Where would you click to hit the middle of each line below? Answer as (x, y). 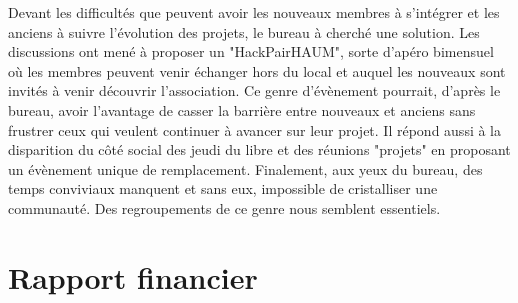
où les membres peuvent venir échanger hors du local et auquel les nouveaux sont (257, 70)
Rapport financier (133, 276)
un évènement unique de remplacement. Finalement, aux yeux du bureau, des (245, 168)
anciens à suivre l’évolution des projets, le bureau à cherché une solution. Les (244, 31)
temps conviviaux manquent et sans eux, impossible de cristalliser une (223, 188)
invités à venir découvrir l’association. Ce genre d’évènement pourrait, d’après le (254, 90)
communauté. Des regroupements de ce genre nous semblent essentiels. (224, 207)
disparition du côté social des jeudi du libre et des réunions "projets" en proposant (259, 149)
